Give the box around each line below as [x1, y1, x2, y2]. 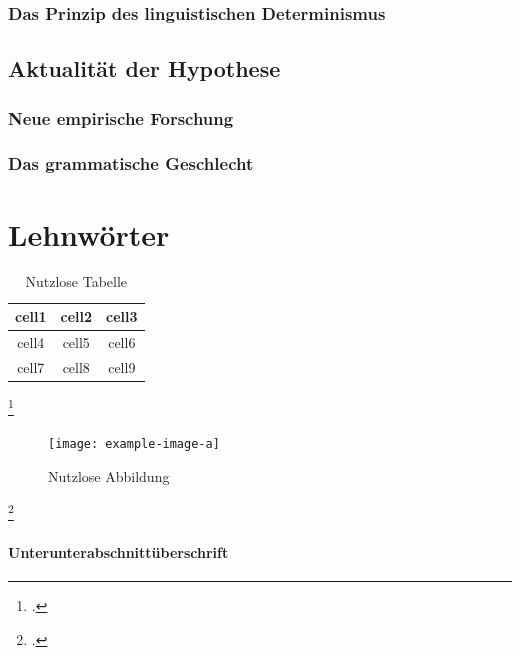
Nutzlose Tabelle [25, 271, 128, 292]
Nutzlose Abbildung [48, 465, 170, 486]
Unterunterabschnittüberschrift [8, 542, 229, 563]
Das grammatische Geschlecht [8, 151, 254, 176]
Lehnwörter [8, 213, 170, 254]
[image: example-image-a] [48, 437, 220, 452]
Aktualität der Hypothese [8, 53, 281, 84]
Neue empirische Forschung [8, 105, 234, 130]
